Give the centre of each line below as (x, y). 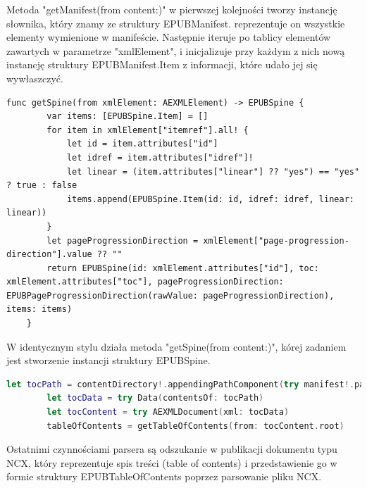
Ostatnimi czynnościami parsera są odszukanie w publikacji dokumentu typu (172, 449)
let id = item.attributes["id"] (142, 144)
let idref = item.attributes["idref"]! (160, 157)
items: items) (39, 309)
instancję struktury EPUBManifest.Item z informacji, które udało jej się (162, 64)
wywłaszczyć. (35, 78)
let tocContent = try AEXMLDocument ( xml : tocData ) (168, 412)
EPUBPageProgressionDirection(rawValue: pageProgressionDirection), (170, 295)
